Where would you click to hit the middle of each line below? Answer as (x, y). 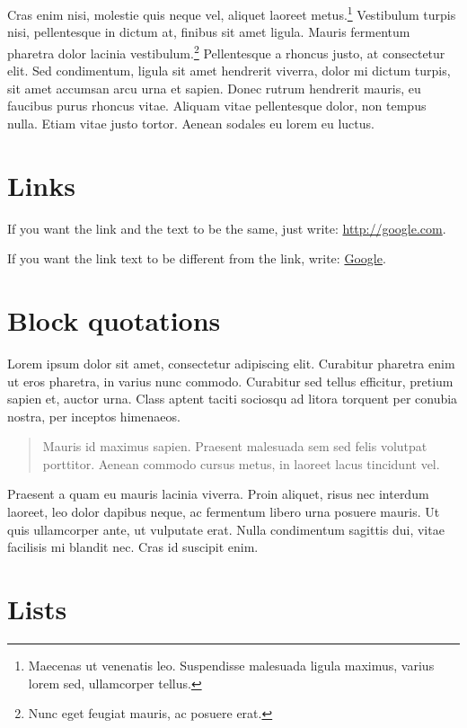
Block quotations (114, 320)
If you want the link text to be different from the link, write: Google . (197, 258)
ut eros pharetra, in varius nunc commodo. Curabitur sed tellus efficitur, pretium (230, 381)
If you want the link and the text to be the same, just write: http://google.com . (227, 228)
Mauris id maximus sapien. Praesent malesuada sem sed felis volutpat (235, 446)
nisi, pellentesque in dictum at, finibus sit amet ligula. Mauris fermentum (209, 32)
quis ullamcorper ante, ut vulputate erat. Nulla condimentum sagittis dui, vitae (226, 529)
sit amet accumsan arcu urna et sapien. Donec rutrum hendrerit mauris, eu (214, 88)
